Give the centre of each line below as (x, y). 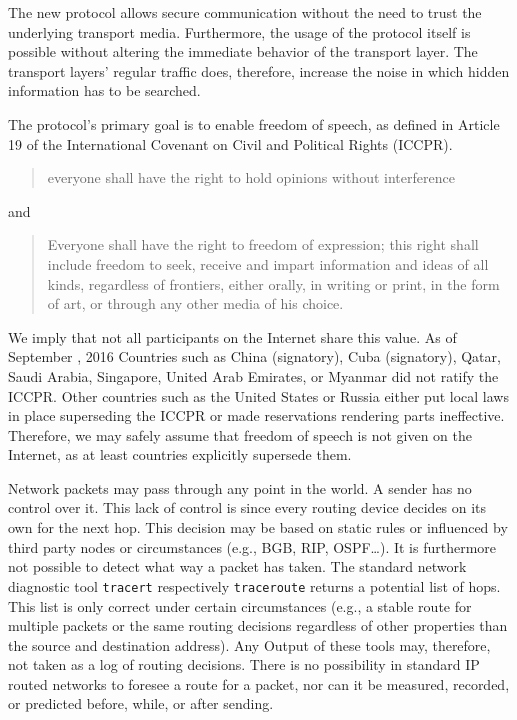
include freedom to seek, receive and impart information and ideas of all (268, 263)
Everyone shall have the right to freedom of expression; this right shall (263, 244)
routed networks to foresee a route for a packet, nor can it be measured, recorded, (259, 683)
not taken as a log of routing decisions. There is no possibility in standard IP (244, 664)
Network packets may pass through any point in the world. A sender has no (240, 487)
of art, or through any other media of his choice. (195, 303)
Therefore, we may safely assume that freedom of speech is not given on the (240, 434)
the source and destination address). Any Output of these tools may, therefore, (249, 644)
